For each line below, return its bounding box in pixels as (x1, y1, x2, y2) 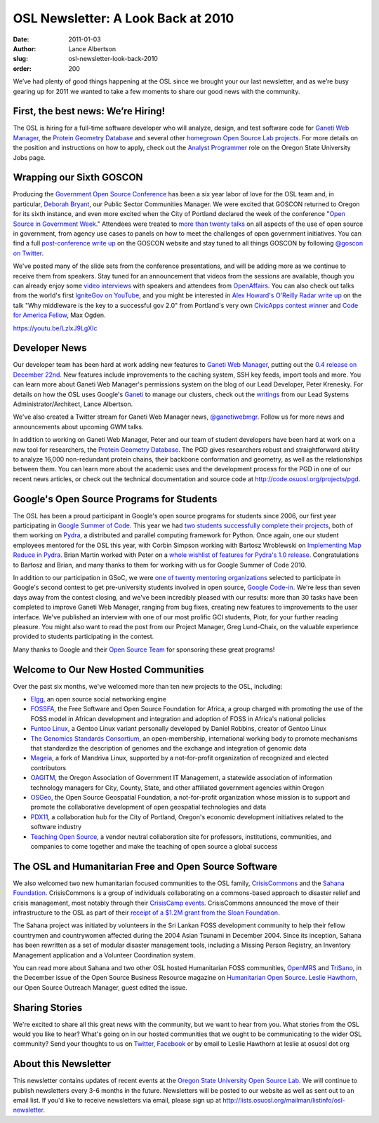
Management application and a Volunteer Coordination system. (13, 950, 196, 959)
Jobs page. (13, 153, 46, 161)
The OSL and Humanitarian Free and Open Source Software (13, 860, 278, 873)
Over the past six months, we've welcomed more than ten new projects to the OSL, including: (13, 682, 283, 690)
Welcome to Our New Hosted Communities (13, 664, 204, 675)
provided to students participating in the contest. (13, 632, 154, 641)
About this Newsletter (13, 1058, 112, 1070)
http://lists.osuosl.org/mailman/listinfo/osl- (222, 1096, 345, 1105)
